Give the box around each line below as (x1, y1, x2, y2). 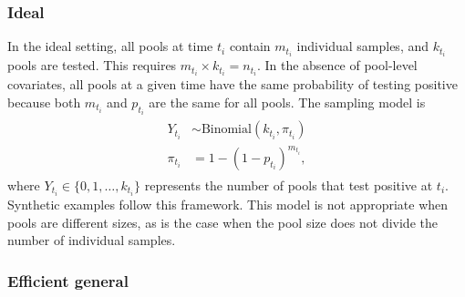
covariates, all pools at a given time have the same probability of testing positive (7, 75, 458, 94)
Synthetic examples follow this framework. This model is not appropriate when (7, 195, 449, 214)
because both (7, 93, 81, 111)
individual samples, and (296, 36, 429, 56)
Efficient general (7, 269, 129, 292)
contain (229, 36, 271, 56)
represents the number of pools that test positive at (144, 176, 433, 195)
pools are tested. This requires (7, 56, 177, 75)
